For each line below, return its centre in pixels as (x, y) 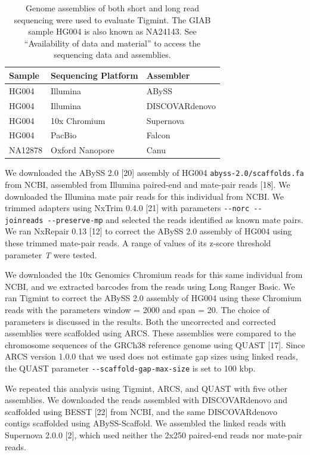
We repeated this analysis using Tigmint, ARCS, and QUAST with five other (146, 388)
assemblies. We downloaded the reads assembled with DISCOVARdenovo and (146, 400)
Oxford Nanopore (83, 150)
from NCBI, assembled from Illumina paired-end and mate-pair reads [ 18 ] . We (148, 184)
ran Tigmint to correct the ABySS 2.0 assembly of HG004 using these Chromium (153, 298)
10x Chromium (78, 120)
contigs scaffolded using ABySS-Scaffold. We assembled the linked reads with (145, 423)
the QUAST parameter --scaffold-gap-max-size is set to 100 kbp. (130, 368)
